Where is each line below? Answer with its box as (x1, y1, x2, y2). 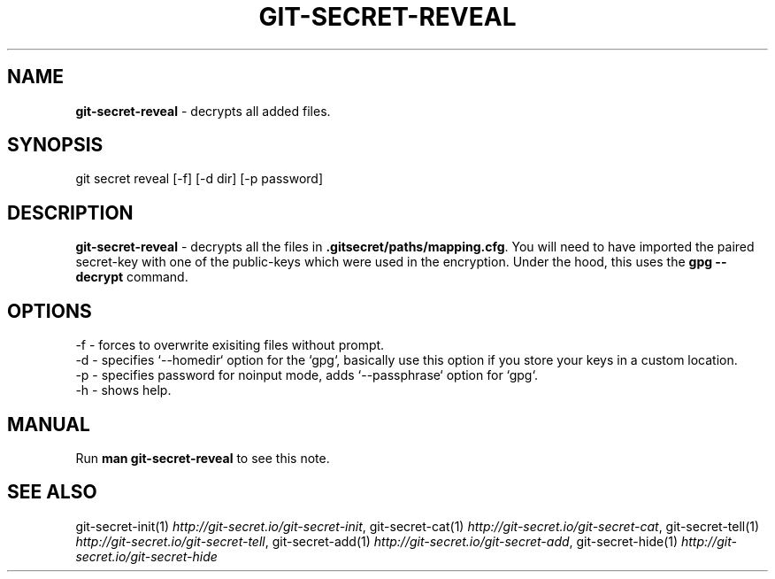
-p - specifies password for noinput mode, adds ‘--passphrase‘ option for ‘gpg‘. (75, 367, 538, 383)
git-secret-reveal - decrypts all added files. (75, 103, 331, 119)
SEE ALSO (7, 481, 97, 504)
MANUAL (7, 413, 90, 436)
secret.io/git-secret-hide (75, 548, 218, 564)
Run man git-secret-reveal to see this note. (75, 450, 330, 466)
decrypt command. (75, 269, 188, 285)
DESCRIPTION (7, 201, 134, 224)
